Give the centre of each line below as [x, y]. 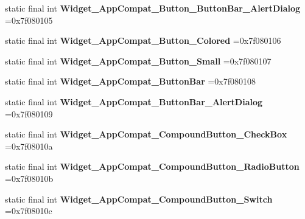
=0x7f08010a [29, 146]
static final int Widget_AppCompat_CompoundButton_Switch [139, 199]
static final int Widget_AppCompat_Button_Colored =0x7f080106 [143, 40]
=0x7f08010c [29, 211]
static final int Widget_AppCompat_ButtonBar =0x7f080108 [131, 81]
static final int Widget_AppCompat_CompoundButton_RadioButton [152, 166]
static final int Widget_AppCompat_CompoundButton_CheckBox [146, 134]
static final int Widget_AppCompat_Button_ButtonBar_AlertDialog [153, 8]
